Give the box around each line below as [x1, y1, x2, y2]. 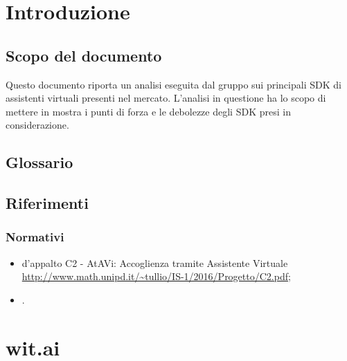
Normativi [6, 228, 64, 246]
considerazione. [6, 118, 69, 132]
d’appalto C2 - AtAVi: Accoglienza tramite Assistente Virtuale [21, 255, 288, 270]
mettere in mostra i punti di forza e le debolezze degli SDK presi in [6, 104, 291, 118]
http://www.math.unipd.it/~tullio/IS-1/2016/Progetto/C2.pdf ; [21, 269, 291, 284]
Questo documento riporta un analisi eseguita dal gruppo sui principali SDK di [6, 77, 341, 91]
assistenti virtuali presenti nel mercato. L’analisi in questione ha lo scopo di [6, 91, 326, 105]
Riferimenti [6, 192, 89, 214]
